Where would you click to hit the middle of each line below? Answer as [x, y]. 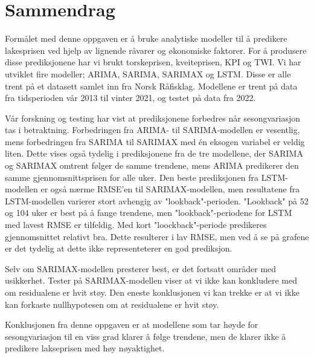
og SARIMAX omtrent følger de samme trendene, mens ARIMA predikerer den [152, 165]
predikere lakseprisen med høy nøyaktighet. [85, 348]
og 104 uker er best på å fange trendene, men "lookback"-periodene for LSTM [149, 213]
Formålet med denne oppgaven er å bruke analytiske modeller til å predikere [146, 38]
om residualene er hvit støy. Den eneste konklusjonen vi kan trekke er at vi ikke [152, 292]
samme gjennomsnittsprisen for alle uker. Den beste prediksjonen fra [132, 177]
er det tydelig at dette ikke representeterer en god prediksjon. [119, 248]
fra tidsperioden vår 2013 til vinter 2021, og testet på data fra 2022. [130, 98]
